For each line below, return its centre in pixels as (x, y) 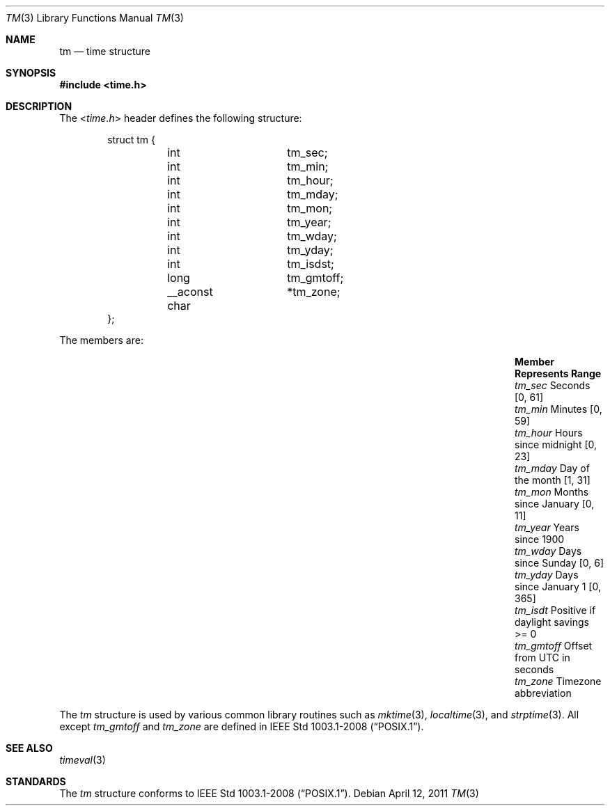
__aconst (190, 292)
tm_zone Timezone (558, 681)
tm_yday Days (547, 575)
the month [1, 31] (553, 480)
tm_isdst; (311, 264)
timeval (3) (83, 760)
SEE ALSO (29, 748)
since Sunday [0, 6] (560, 563)
